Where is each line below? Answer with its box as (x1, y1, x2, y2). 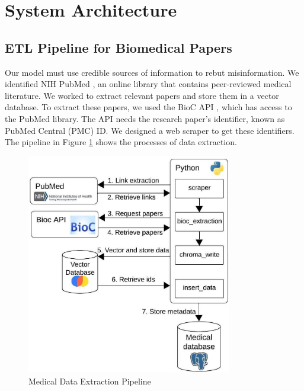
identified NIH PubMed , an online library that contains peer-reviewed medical (5, 78, 292, 90)
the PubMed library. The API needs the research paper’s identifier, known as (5, 112, 285, 124)
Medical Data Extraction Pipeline (28, 374, 151, 387)
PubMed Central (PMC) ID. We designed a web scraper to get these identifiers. (5, 124, 295, 136)
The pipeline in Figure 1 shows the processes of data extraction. (5, 136, 237, 148)
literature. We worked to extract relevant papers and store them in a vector (5, 89, 279, 101)
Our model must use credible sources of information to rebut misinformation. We (5, 66, 299, 78)
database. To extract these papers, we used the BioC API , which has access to (5, 101, 292, 113)
